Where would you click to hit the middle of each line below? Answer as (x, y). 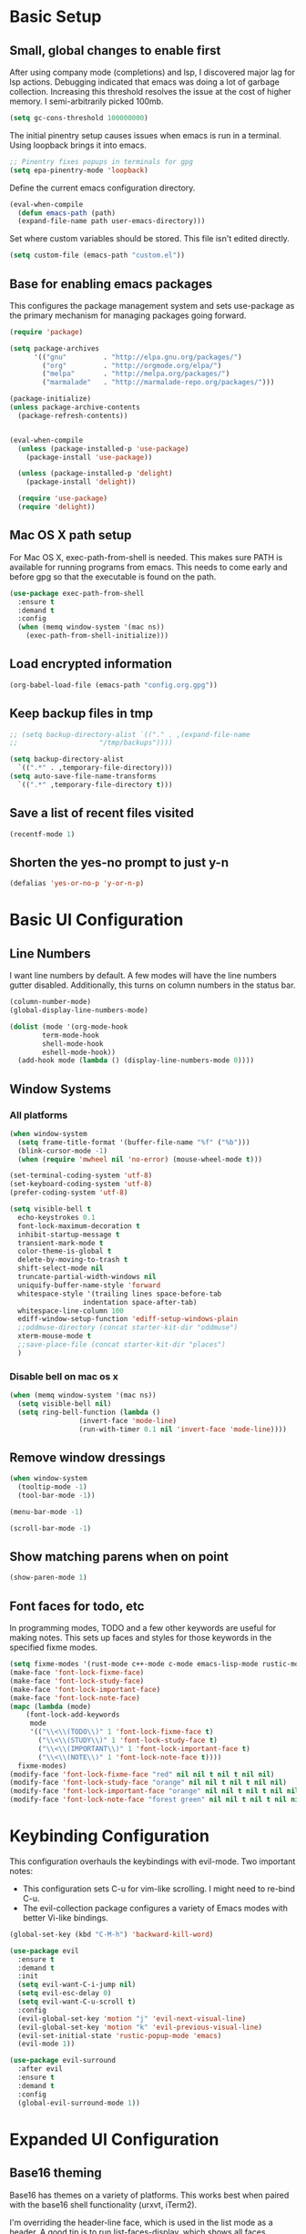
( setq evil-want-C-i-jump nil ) (77, 1985)
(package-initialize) (51, 399)
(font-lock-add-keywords (73, 1715)
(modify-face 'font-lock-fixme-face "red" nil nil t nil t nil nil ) (142, 1774)
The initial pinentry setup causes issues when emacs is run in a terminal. (146, 135)
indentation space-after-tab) (140, 1302)
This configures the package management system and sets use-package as (152, 305)
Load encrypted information (91, 664)
